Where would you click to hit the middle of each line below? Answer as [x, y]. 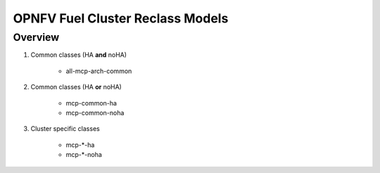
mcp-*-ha [80, 145]
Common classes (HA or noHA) [76, 87]
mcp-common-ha [91, 103]
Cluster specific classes [65, 129]
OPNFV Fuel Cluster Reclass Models [121, 18]
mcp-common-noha [95, 113]
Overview [36, 37]
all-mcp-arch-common [99, 71]
